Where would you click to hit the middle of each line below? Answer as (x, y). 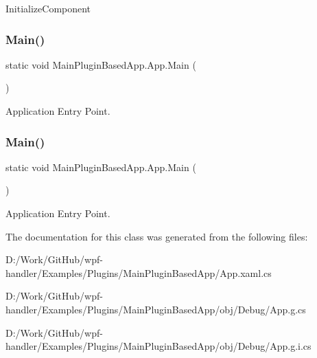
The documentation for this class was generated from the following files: (157, 236)
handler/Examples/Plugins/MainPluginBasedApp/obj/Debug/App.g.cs (156, 309)
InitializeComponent (48, 8)
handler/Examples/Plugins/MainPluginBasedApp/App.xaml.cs (139, 272)
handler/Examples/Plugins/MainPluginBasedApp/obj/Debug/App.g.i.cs (158, 346)
